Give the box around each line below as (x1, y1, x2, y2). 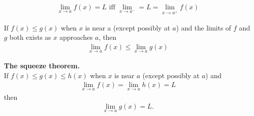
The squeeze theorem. (4, 60, 80, 71)
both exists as (9, 32, 51, 42)
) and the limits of (176, 22, 231, 32)
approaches (59, 32, 93, 42)
